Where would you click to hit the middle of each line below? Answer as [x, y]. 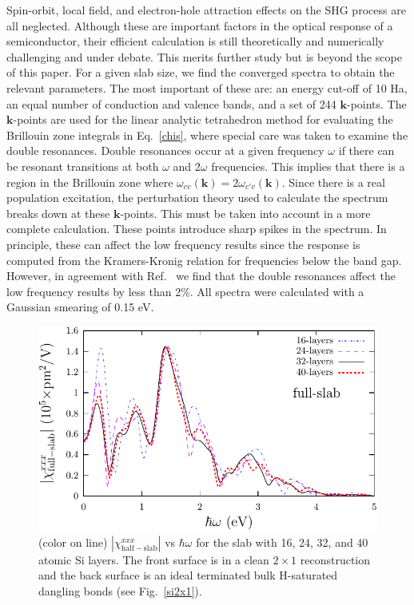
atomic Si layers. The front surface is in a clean [154, 559]
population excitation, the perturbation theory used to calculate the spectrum [197, 198]
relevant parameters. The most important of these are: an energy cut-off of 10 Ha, [207, 87]
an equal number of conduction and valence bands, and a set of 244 [171, 103]
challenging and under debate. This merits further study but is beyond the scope [204, 56]
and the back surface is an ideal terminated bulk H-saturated [188, 575]
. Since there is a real [333, 182]
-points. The [376, 103]
